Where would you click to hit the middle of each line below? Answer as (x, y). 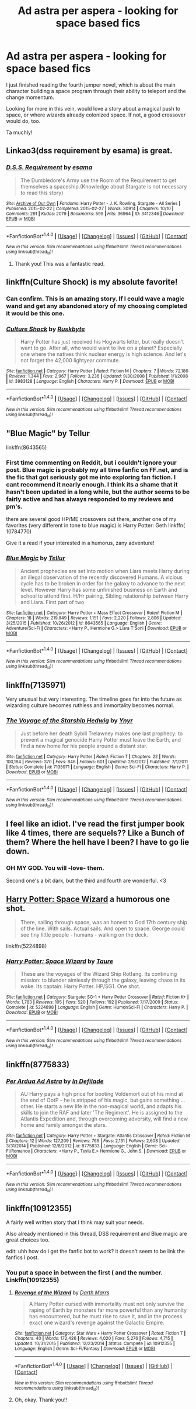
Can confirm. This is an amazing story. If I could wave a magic (95, 299)
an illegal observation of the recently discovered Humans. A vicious (101, 577)
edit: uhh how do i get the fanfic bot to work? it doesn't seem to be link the (95, 1251)
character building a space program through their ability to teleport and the (96, 91)
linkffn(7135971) (36, 685)
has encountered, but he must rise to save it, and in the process (106, 1317)
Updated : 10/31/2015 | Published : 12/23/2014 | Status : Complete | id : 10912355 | (94, 1344)
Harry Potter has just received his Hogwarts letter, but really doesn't (102, 342)
